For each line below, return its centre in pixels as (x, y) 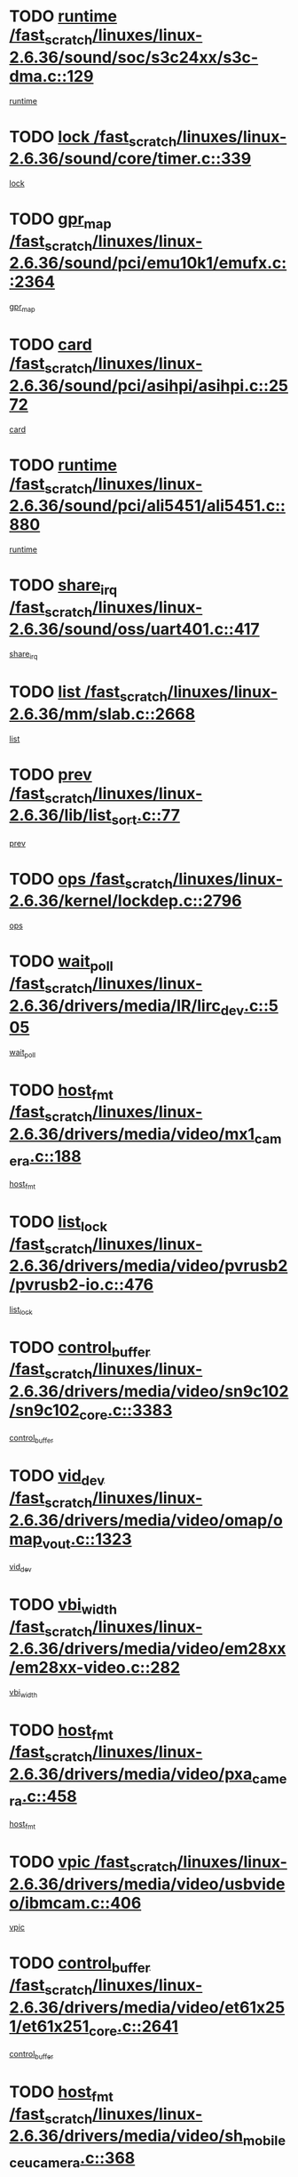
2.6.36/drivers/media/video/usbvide (147, 1884)
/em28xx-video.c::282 (94, 1668)
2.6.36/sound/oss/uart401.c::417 (134, 629)
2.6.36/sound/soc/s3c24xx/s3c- (134, 57)
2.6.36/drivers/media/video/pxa (131, 1774)
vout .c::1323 (87, 1541)
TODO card (51, 345)
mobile (264, 2140)
